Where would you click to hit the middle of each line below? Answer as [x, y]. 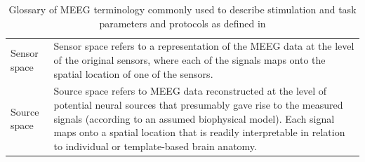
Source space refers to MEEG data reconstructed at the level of [190, 91]
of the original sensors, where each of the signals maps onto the [190, 60]
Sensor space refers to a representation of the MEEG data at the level [204, 46]
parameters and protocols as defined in [182, 23]
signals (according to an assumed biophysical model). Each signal [194, 118]
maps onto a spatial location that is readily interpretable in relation [199, 132]
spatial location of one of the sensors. [133, 73]
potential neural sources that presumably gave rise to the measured [198, 105]
